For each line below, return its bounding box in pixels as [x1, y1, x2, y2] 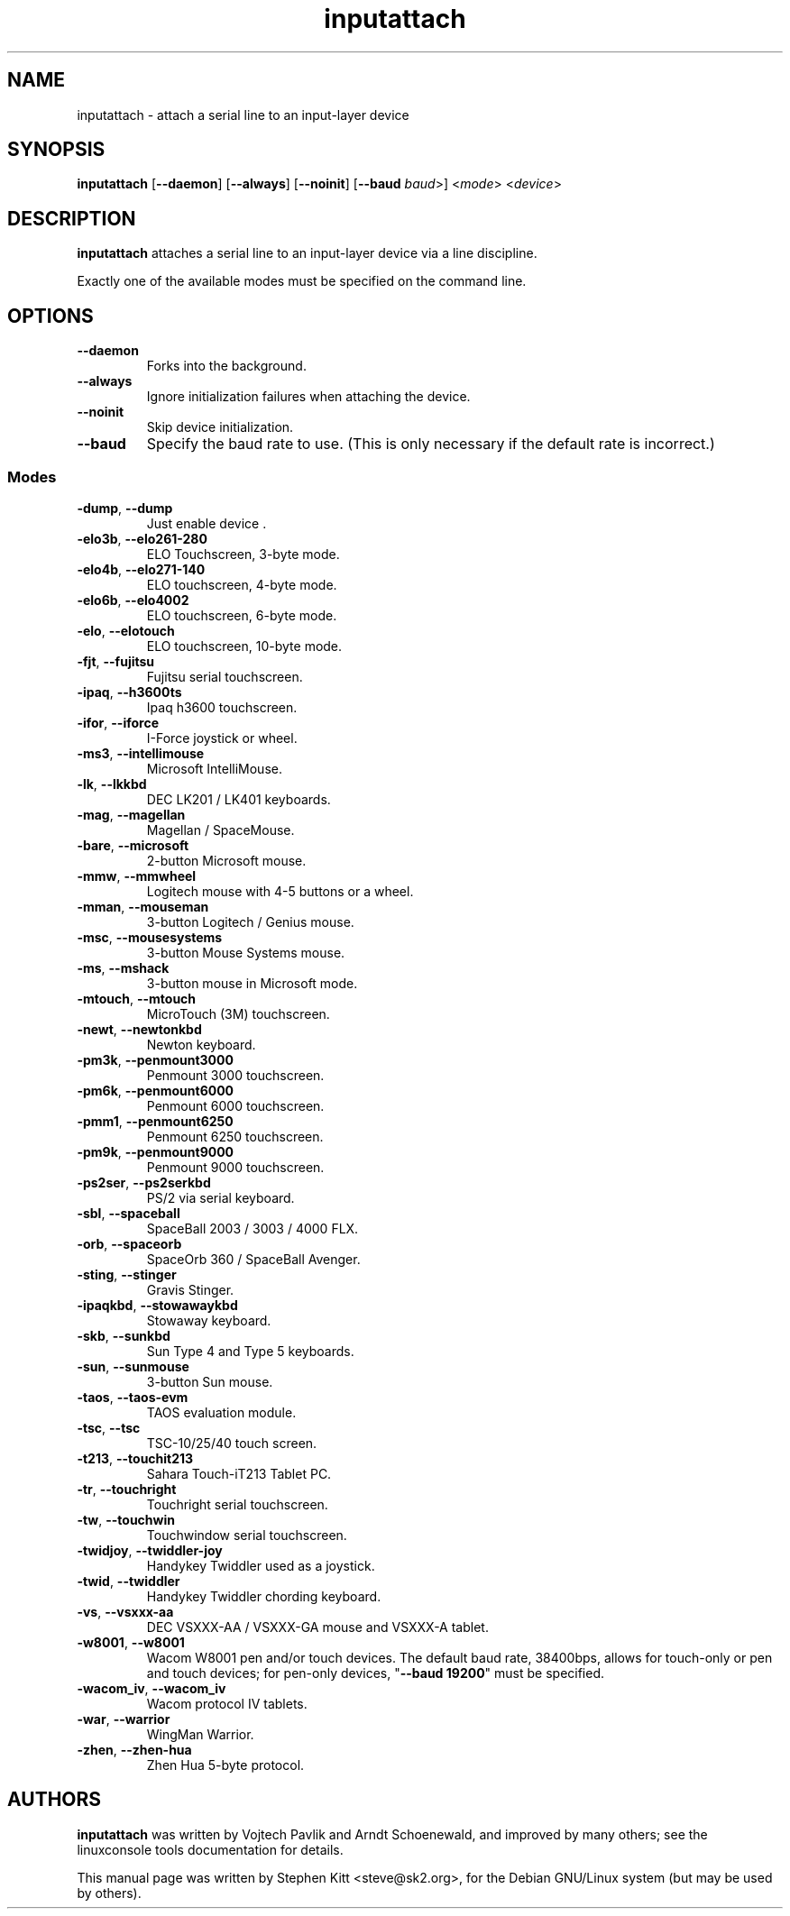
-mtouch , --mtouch [77, 990, 197, 1006]
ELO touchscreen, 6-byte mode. [146, 607, 337, 623]
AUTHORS [7, 1788, 102, 1811]
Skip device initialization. [146, 419, 294, 435]
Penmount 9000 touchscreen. [146, 1159, 325, 1175]
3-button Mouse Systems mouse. [146, 944, 345, 960]
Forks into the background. [146, 358, 307, 374]
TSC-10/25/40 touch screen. [146, 1435, 317, 1451]
